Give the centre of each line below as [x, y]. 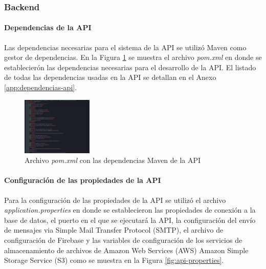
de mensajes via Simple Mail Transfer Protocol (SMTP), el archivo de [114, 230]
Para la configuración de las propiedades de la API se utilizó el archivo [115, 200]
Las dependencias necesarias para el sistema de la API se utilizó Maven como [125, 47]
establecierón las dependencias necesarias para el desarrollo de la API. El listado [130, 67]
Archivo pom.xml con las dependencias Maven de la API [113, 160]
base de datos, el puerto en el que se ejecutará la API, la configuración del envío [130, 220]
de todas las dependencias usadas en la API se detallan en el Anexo [110, 77]
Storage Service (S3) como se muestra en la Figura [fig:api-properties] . [114, 260]
